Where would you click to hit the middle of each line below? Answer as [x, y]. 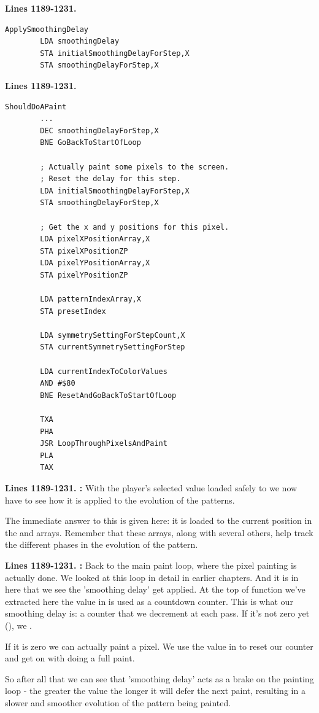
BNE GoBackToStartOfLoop [90, 143]
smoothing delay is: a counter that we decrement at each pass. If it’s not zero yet [157, 613]
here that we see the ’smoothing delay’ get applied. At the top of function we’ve [155, 589]
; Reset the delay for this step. [110, 179]
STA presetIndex [73, 311]
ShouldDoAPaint [36, 107]
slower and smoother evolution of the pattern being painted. [118, 702]
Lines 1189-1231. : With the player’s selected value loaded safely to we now [151, 487]
